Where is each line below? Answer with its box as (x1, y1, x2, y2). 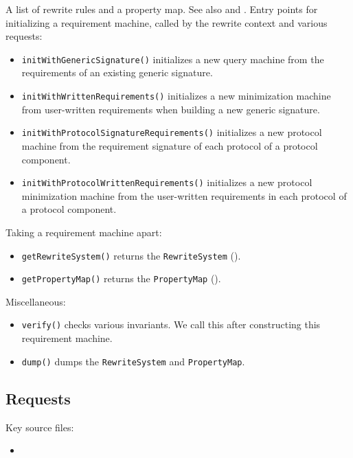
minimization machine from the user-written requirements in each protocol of (21, 188, 347, 203)
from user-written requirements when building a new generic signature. (21, 102, 320, 116)
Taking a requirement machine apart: (5, 225, 162, 239)
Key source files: (5, 420, 74, 434)
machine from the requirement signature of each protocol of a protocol (21, 138, 318, 152)
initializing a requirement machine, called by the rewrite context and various (5, 15, 328, 30)
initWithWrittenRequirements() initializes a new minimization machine (21, 89, 331, 103)
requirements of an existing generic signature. (21, 65, 213, 80)
